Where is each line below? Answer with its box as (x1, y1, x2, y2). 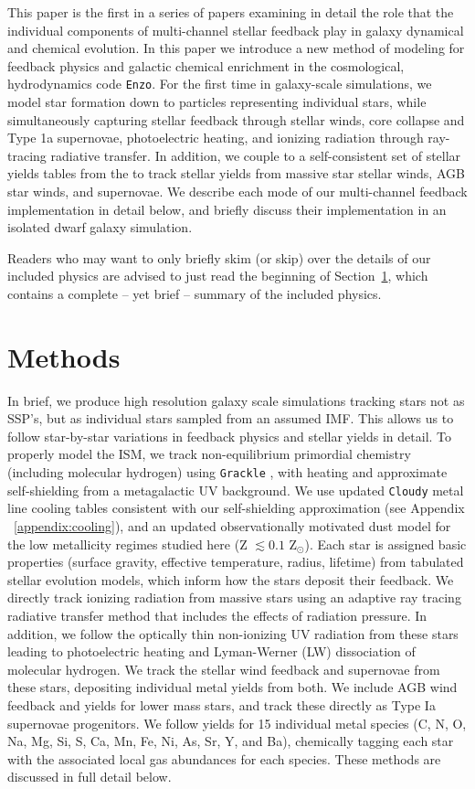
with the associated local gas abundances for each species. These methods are (7, 749, 441, 768)
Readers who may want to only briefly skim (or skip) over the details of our (7, 248, 431, 267)
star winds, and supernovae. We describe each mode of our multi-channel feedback (7, 182, 468, 200)
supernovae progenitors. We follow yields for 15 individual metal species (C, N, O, (7, 713, 467, 732)
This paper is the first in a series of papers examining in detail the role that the (7, 3, 454, 21)
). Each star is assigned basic (304, 534, 467, 553)
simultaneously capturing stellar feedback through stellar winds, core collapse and (7, 110, 465, 129)
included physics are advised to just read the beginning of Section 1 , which (7, 266, 428, 285)
